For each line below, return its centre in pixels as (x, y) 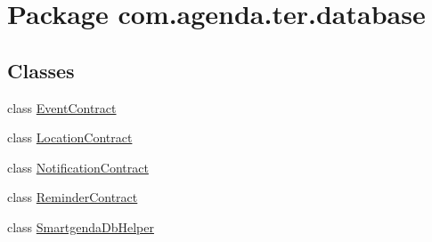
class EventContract (62, 107)
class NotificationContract (78, 167)
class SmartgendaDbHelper (81, 226)
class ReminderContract (73, 197)
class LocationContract (70, 137)
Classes (41, 70)
